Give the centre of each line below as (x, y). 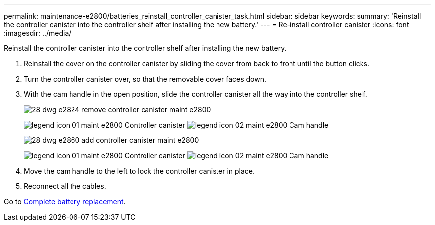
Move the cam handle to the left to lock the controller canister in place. (140, 171)
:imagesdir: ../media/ (38, 33)
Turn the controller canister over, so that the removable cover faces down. (145, 79)
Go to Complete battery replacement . (65, 202)
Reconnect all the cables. (65, 186)
